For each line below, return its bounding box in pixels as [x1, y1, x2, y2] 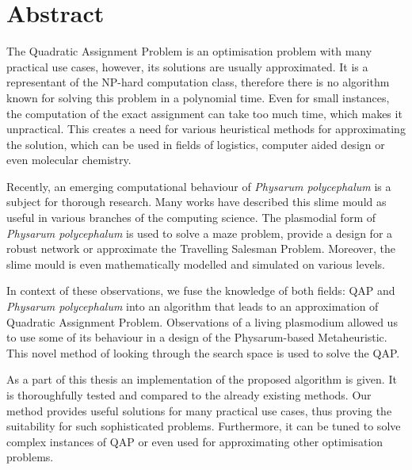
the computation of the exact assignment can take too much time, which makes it [6, 105, 402, 121]
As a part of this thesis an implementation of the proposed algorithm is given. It [6, 371, 397, 388]
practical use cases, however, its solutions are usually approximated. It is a [6, 58, 368, 75]
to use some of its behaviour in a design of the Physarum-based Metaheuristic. [6, 329, 387, 346]
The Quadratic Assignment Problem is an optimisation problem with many [6, 43, 372, 59]
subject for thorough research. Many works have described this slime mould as [6, 193, 387, 210]
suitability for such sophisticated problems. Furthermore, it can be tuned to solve [6, 418, 401, 434]
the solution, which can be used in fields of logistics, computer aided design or [6, 136, 385, 152]
